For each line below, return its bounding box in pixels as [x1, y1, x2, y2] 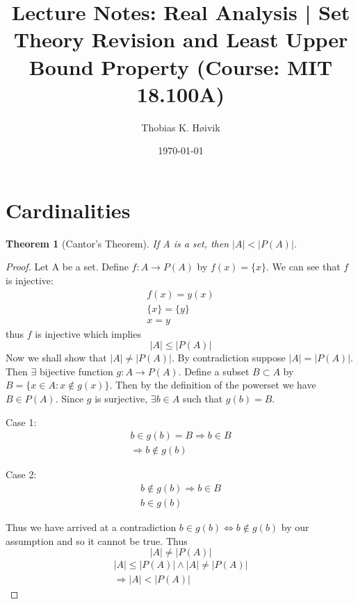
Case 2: [6, 467, 37, 482]
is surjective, [95, 391, 148, 406]
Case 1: [6, 414, 37, 429]
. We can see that [266, 259, 341, 274]
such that [182, 391, 223, 406]
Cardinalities [6, 195, 131, 224]
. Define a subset [178, 364, 250, 378]
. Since [55, 391, 84, 406]
